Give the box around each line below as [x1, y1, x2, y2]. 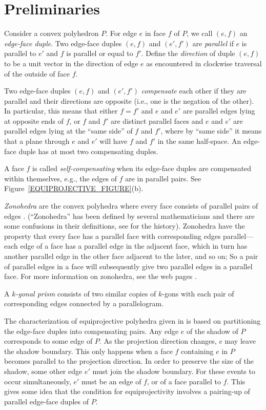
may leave [224, 336, 256, 346]
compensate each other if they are [141, 85, 247, 96]
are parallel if [192, 38, 234, 48]
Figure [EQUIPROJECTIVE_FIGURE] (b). [4, 183, 144, 194]
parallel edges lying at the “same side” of [4, 125, 133, 136]
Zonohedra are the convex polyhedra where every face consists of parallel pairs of [4, 200, 258, 211]
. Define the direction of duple [141, 48, 235, 59]
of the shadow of [187, 325, 238, 336]
